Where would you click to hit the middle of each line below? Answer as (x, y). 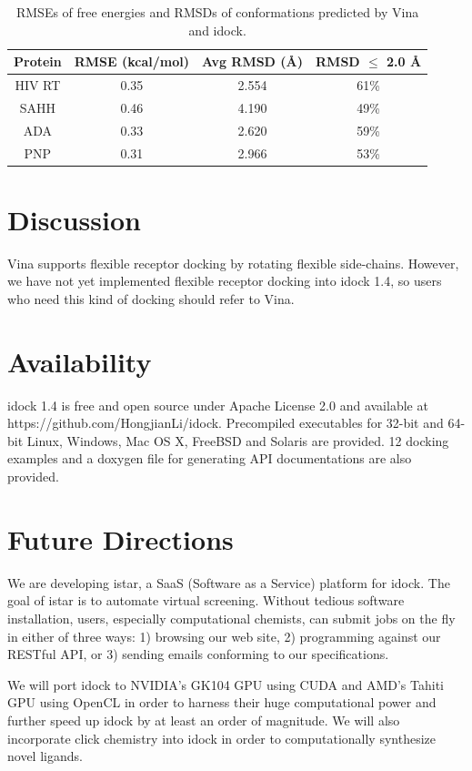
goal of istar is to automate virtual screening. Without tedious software (206, 600)
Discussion (74, 219)
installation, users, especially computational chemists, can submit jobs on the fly (231, 618)
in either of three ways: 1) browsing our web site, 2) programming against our (224, 636)
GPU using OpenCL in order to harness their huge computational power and (222, 702)
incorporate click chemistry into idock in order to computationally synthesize (221, 738)
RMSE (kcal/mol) (132, 61)
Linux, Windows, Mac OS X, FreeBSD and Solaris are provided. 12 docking (238, 440)
